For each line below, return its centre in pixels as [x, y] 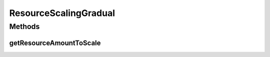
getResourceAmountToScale [55, 43]
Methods [24, 26]
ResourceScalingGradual [62, 13]
